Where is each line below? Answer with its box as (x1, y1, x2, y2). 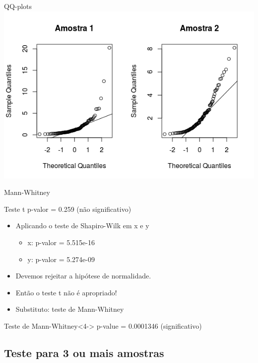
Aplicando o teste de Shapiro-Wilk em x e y (15, 220, 149, 231)
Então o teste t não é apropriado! (15, 287, 117, 297)
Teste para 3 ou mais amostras (4, 345, 164, 360)
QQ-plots (4, 1, 32, 11)
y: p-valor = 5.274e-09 (27, 254, 95, 264)
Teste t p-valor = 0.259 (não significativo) (4, 203, 131, 214)
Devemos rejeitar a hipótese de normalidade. (15, 271, 151, 281)
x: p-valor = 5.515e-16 (27, 237, 95, 247)
